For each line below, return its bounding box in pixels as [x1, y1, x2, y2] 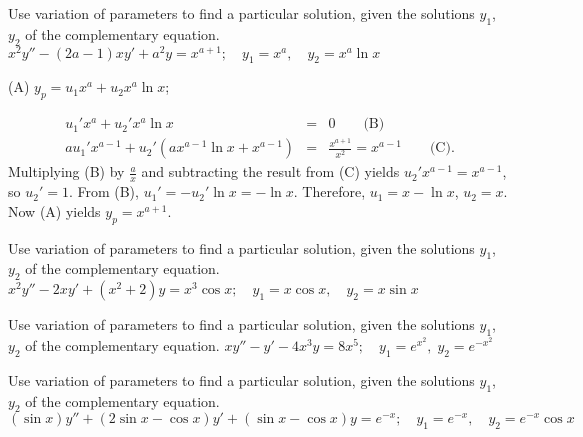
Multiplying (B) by [8, 161, 125, 182]
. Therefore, [293, 181, 366, 202]
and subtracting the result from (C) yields [141, 161, 400, 182]
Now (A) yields [8, 200, 101, 221]
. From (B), [68, 181, 139, 202]
